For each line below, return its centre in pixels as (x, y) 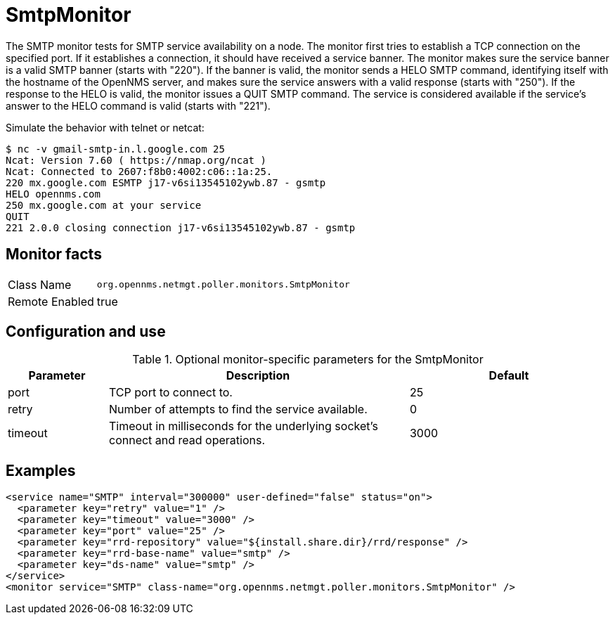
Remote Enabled (51, 301)
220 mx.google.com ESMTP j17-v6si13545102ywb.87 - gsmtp (166, 182)
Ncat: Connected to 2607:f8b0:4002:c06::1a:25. (139, 171)
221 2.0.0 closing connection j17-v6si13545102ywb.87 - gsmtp (181, 227)
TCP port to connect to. (170, 393)
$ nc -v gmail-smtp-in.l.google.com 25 (115, 149)
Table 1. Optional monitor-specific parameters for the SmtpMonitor (308, 360)
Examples (41, 470)
